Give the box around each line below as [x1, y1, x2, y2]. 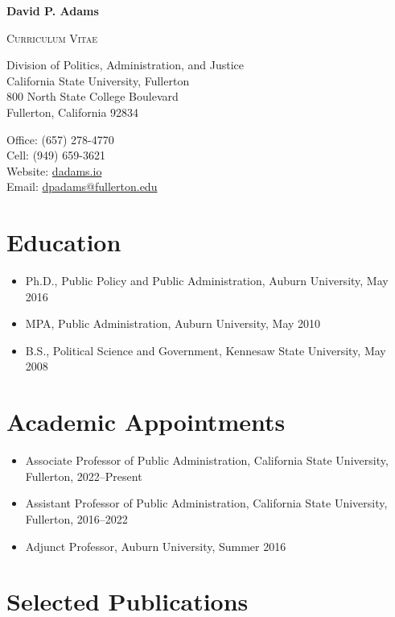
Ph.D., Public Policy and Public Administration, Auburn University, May [25, 272, 389, 289]
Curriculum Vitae [6, 29, 98, 46]
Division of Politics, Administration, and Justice [6, 56, 244, 73]
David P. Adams [6, 2, 99, 19]
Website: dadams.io [6, 162, 102, 179]
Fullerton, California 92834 [6, 103, 139, 120]
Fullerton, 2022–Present [25, 467, 142, 484]
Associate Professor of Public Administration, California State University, [25, 452, 389, 469]
